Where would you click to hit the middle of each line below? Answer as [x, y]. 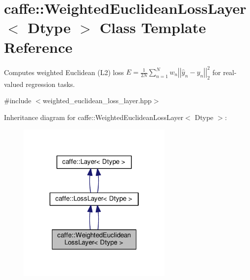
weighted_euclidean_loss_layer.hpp [97, 100]
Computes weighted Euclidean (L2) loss [64, 72]
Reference [38, 47]
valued [14, 84]
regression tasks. [50, 84]
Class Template [153, 27]
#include [18, 100]
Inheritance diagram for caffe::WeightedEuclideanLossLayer [94, 117]
